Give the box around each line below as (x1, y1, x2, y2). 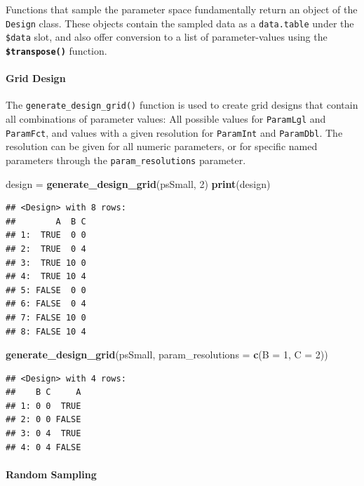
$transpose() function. (6, 43, 107, 58)
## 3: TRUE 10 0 (6, 257, 86, 268)
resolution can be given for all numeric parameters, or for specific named (6, 139, 318, 154)
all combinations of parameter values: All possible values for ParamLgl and (6, 112, 326, 126)
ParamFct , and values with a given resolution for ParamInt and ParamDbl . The (6, 125, 343, 140)
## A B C (6, 216, 86, 227)
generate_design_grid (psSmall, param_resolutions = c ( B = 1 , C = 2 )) (6, 347, 328, 362)
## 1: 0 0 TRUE (6, 400, 81, 411)
